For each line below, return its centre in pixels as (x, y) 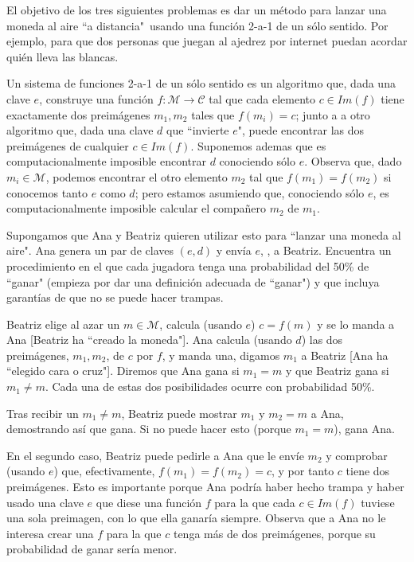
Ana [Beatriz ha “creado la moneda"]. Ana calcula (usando (149, 340)
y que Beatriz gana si (337, 371)
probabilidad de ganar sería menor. (92, 549)
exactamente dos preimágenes (78, 114)
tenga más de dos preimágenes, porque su (274, 533)
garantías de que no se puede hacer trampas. (115, 297)
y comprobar (357, 455)
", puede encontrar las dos (301, 130)
